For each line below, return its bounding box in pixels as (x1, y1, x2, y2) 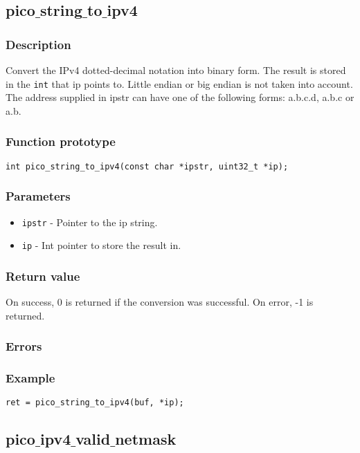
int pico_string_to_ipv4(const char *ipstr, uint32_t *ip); (6, 161, 289, 172)
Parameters (6, 187, 71, 205)
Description (6, 35, 71, 53)
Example (6, 369, 55, 387)
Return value (6, 267, 80, 284)
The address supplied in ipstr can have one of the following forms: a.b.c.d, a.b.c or (6, 90, 354, 104)
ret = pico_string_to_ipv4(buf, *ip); (6, 398, 184, 408)
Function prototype (6, 133, 116, 150)
